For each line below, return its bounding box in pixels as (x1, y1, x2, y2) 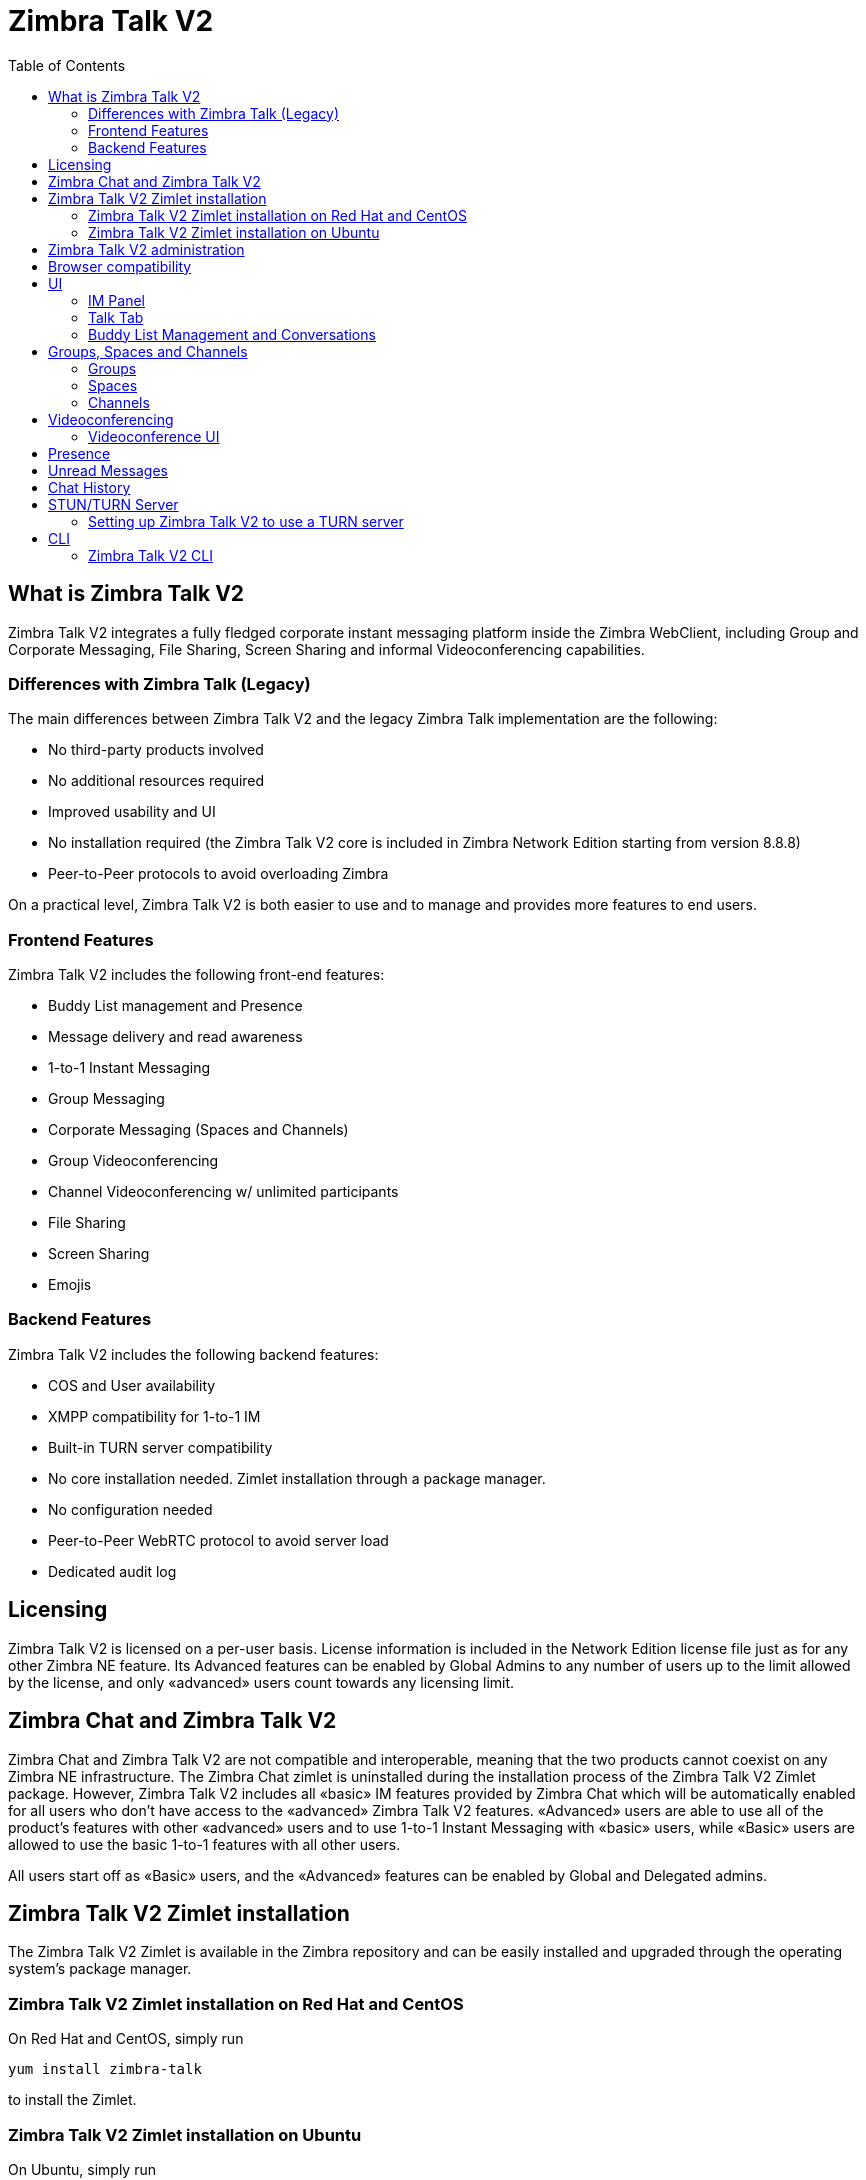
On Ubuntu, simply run (8, 2160, 156, 2178)
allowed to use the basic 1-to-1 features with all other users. (8, 1835, 401, 1853)
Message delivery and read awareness (48, 1028, 303, 1046)
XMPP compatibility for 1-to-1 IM (48, 1407, 261, 1425)
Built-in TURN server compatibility (48, 1438, 273, 1456)
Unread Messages (48, 461, 168, 479)
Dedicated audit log (48, 1562, 177, 1580)
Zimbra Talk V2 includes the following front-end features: (8, 966, 385, 984)
